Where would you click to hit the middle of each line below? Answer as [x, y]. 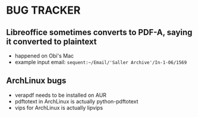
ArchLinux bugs [36, 81]
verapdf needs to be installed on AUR [61, 95]
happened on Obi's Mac [44, 56]
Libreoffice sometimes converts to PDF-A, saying [99, 32]
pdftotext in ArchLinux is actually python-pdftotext [76, 101]
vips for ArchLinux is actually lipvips [59, 107]
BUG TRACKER [43, 10]
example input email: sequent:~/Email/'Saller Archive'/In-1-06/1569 [101, 62]
